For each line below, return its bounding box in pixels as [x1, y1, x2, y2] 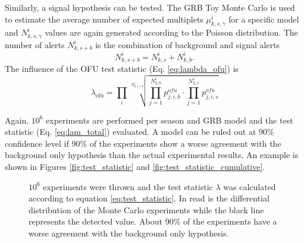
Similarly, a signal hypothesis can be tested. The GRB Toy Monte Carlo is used [5, 1, 295, 13]
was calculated [223, 180, 276, 192]
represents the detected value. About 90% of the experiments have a [29, 215, 277, 228]
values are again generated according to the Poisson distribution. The [45, 26, 298, 39]
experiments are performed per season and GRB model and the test [46, 113, 293, 126]
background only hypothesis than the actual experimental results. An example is [5, 149, 299, 161]
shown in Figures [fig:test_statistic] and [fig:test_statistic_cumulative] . [5, 160, 265, 172]
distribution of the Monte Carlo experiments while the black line [29, 203, 264, 216]
